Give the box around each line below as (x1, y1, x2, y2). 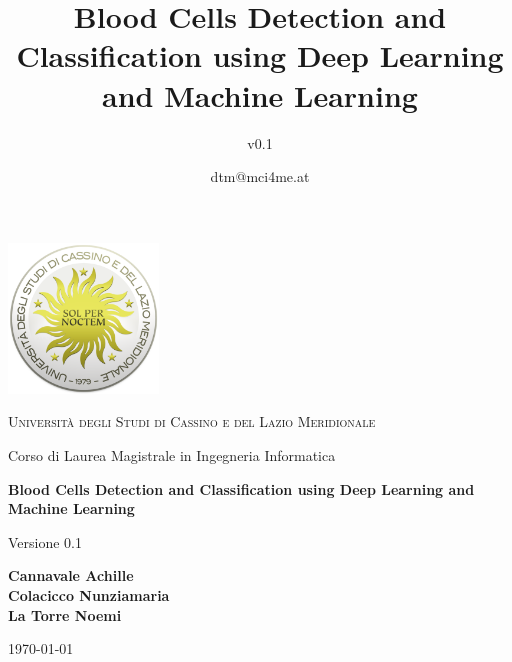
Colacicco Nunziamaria (8, 585, 170, 606)
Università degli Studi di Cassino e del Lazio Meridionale (8, 411, 376, 432)
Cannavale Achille (8, 565, 134, 586)
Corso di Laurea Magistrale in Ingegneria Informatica (8, 445, 336, 466)
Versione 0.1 (8, 531, 83, 552)
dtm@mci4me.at (210, 166, 310, 187)
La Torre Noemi (8, 604, 122, 625)
